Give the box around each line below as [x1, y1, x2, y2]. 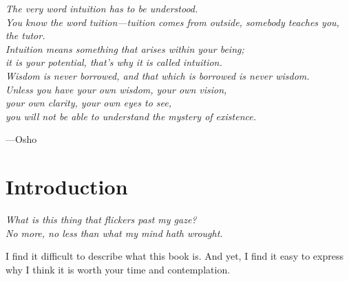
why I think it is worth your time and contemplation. [6, 262, 231, 276]
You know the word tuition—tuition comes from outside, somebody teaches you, [6, 14, 339, 29]
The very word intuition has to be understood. [6, 1, 198, 15]
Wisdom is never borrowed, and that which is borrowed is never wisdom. [6, 68, 310, 82]
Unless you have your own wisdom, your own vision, [6, 82, 227, 96]
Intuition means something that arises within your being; [6, 41, 244, 56]
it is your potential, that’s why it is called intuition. [6, 55, 222, 69]
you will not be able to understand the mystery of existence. [6, 109, 256, 123]
